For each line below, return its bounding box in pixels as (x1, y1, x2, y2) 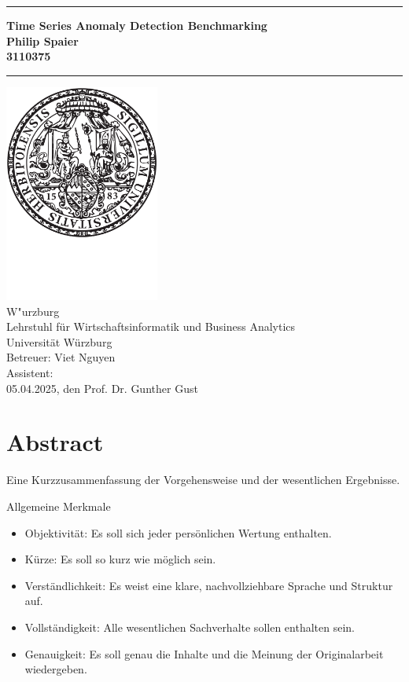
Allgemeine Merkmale (6, 497, 111, 514)
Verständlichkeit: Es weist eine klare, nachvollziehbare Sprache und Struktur (24, 577, 393, 593)
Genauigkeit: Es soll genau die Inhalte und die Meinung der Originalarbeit (24, 645, 384, 662)
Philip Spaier (6, 32, 79, 49)
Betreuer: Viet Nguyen (6, 349, 116, 365)
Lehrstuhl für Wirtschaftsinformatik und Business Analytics (6, 318, 296, 335)
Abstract (6, 426, 104, 458)
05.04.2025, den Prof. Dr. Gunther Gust (6, 379, 198, 396)
